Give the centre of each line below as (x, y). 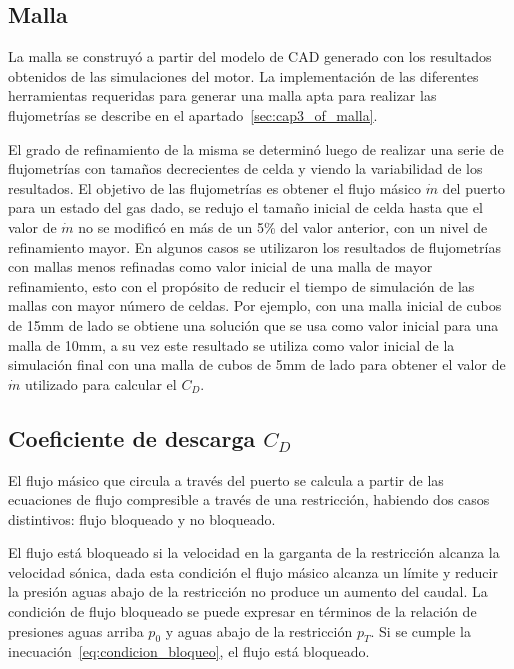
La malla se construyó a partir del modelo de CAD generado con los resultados (250, 56)
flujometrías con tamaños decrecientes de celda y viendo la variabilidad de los (245, 168)
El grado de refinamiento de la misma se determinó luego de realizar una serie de (256, 148)
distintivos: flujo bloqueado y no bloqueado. (142, 518)
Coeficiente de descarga (132, 437)
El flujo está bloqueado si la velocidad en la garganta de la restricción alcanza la (254, 552)
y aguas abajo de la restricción (259, 630)
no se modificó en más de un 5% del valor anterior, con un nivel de (283, 226)
